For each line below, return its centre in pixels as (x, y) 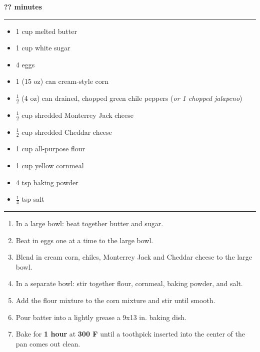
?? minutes (23, 6)
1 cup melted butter (46, 31)
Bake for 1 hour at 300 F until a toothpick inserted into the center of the (130, 334)
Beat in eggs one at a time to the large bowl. (84, 240)
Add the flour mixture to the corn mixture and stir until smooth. (115, 300)
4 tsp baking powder (47, 182)
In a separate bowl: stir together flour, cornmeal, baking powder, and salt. (129, 283)
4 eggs (25, 64)
